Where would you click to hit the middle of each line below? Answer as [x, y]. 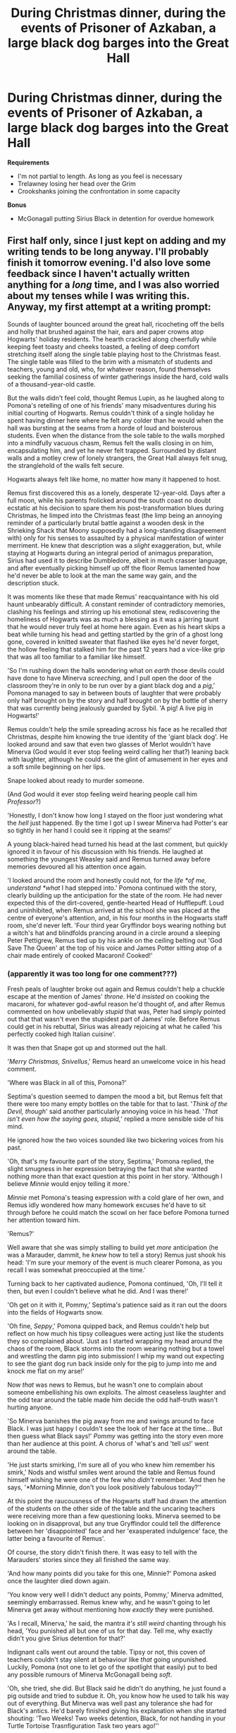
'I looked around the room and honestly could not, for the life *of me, [107, 880]
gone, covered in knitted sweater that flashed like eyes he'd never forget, [113, 642]
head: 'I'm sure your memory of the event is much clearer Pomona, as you [115, 1262]
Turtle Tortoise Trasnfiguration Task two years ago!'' [83, 1726]
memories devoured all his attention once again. [77, 866]
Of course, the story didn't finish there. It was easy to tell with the [102, 1552]
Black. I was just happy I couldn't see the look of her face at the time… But [115, 1428]
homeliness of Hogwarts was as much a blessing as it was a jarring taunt [113, 619]
